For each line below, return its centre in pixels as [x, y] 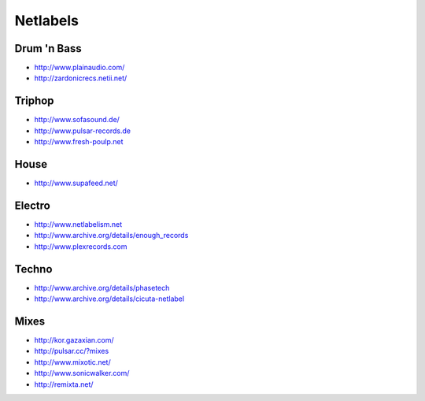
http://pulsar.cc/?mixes [72, 351]
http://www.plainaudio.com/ [79, 68]
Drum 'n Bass [48, 48]
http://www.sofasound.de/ [77, 120]
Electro [32, 205]
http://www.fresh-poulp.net [79, 142]
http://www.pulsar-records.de [83, 131]
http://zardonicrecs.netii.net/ [81, 78]
